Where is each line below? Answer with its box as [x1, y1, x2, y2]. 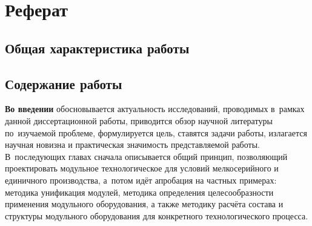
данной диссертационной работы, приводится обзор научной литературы [5, 114, 273, 127]
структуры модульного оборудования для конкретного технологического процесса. [5, 209, 308, 222]
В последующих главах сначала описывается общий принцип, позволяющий [5, 150, 288, 162]
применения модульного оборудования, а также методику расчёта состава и [5, 198, 284, 210]
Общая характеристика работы [5, 38, 190, 57]
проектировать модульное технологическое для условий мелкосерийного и [5, 162, 279, 174]
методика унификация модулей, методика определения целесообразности [5, 185, 274, 198]
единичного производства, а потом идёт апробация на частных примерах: [5, 173, 277, 186]
